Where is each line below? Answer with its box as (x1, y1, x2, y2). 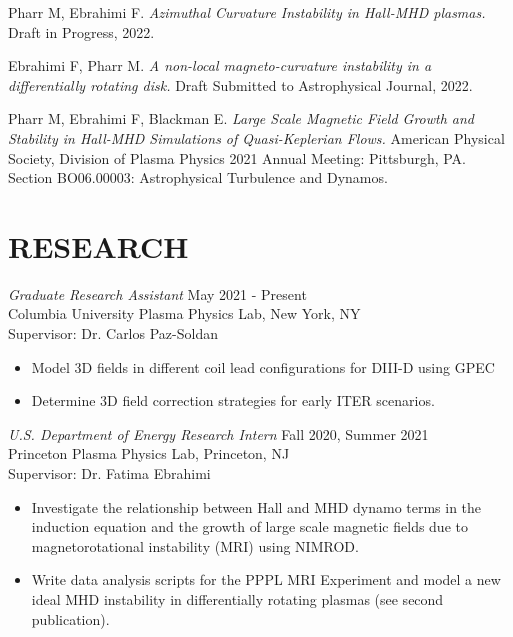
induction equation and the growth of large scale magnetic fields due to (31, 516, 468, 537)
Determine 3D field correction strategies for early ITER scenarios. (31, 390, 435, 411)
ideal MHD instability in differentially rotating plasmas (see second (31, 589, 444, 609)
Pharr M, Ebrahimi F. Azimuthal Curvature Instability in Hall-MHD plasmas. (8, 2, 486, 22)
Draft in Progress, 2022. (8, 21, 155, 42)
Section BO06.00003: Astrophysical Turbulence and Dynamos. (8, 167, 388, 188)
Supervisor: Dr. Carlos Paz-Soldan (8, 323, 218, 344)
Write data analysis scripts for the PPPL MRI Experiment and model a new (31, 569, 501, 590)
